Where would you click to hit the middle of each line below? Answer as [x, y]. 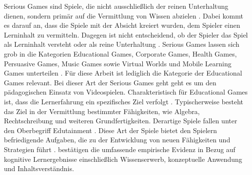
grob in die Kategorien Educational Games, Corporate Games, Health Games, [120, 53]
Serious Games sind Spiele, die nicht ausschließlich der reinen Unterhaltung [116, 6]
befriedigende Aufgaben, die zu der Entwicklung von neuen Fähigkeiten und [117, 140]
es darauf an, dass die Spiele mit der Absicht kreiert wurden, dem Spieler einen [122, 25]
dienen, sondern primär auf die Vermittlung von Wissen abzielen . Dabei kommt [124, 15]
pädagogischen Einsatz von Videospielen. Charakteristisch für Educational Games [126, 92]
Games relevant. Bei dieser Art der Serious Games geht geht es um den [110, 82]
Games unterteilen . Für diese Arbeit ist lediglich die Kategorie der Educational [123, 73]
